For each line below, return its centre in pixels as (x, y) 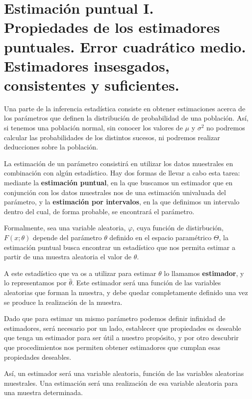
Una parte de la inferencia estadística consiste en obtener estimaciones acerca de (125, 108)
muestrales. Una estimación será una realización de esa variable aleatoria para (121, 383)
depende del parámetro (67, 237)
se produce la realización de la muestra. (63, 302)
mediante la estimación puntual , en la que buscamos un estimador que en (118, 183)
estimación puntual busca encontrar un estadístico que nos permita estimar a (120, 247)
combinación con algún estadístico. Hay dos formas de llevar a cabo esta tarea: (122, 173)
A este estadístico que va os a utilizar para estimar (80, 273)
